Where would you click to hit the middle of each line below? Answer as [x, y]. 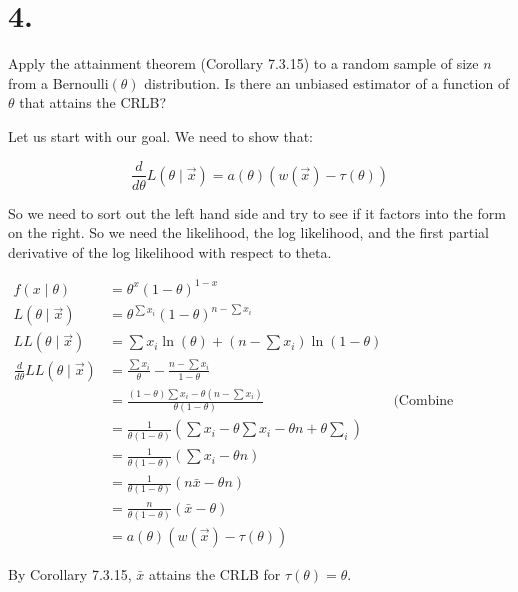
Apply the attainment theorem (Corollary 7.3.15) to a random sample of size [243, 63]
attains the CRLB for [214, 573]
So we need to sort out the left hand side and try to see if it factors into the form [257, 212]
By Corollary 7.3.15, [70, 573]
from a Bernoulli [58, 82]
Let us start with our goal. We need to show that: [160, 135]
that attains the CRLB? [93, 102]
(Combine [423, 401]
